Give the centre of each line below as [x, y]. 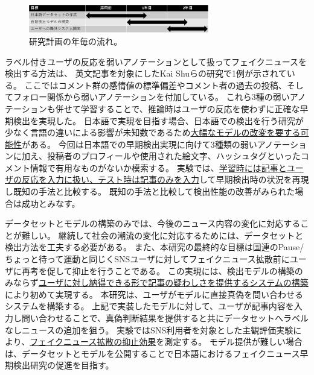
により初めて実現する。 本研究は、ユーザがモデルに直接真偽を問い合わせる [154, 294]
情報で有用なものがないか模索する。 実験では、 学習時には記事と [158, 167]
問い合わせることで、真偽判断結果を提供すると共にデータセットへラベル [165, 318]
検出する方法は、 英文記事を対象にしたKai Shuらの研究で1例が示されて [146, 73]
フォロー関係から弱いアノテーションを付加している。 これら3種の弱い [151, 97]
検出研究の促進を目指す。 [63, 365]
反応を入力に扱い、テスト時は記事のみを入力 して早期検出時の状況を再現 [165, 179]
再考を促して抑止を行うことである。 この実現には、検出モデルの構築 [158, 270]
